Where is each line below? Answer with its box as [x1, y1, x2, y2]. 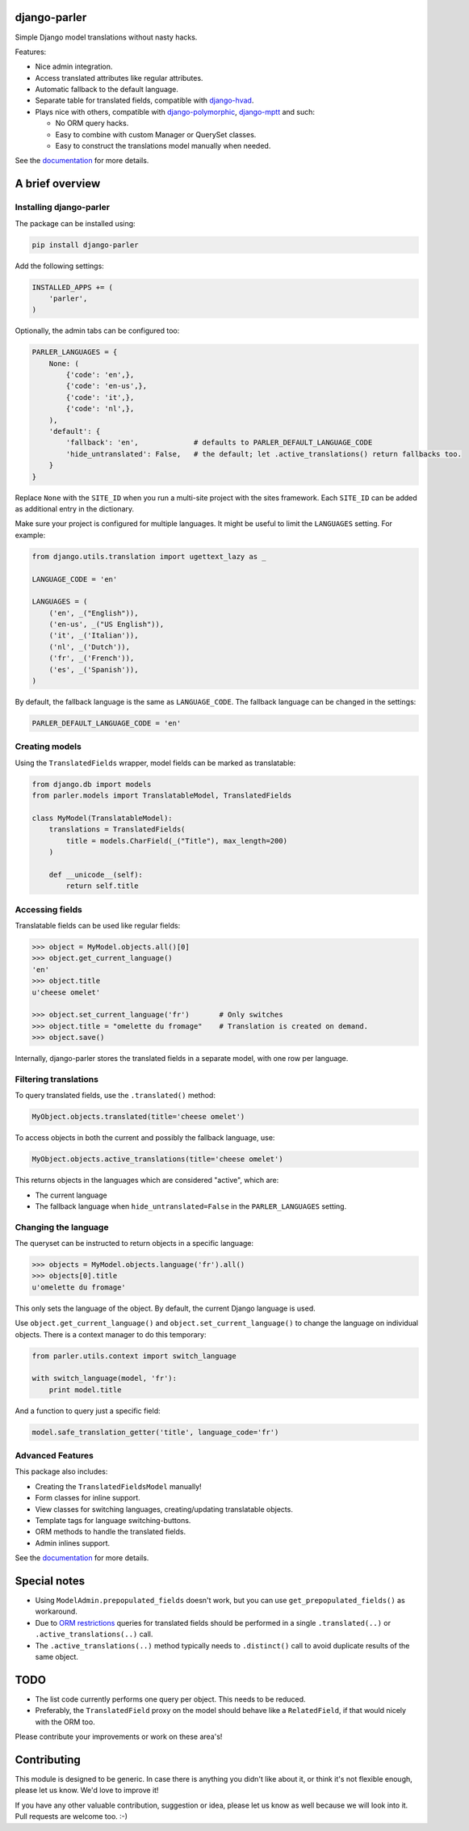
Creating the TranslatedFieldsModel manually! [35, 1481, 202, 1491]
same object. [35, 1652, 78, 1662]
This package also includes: [15, 1467, 108, 1476]
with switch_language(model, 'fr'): [31, 1374, 178, 1383]
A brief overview [15, 177, 101, 191]
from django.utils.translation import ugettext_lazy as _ [31, 552, 266, 561]
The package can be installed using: [15, 218, 136, 228]
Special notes [15, 1574, 86, 1588]
